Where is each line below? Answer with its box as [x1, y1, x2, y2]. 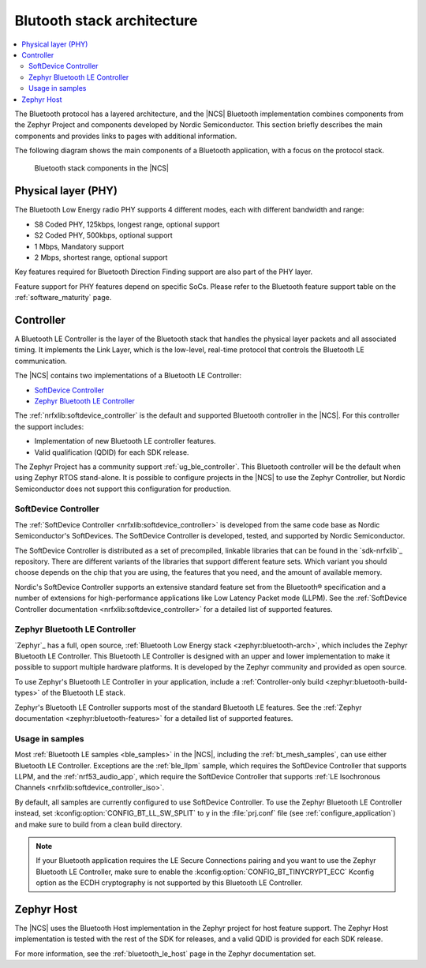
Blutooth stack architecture [14, 12, 198, 29]
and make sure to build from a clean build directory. [14, 820, 183, 829]
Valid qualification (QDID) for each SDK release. [34, 447, 189, 457]
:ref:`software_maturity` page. [14, 293, 112, 302]
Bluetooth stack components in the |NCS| [34, 163, 170, 173]
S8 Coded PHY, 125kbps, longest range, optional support [34, 219, 220, 229]
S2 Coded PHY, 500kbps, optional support [34, 231, 173, 240]
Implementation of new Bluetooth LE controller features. [34, 437, 216, 446]
